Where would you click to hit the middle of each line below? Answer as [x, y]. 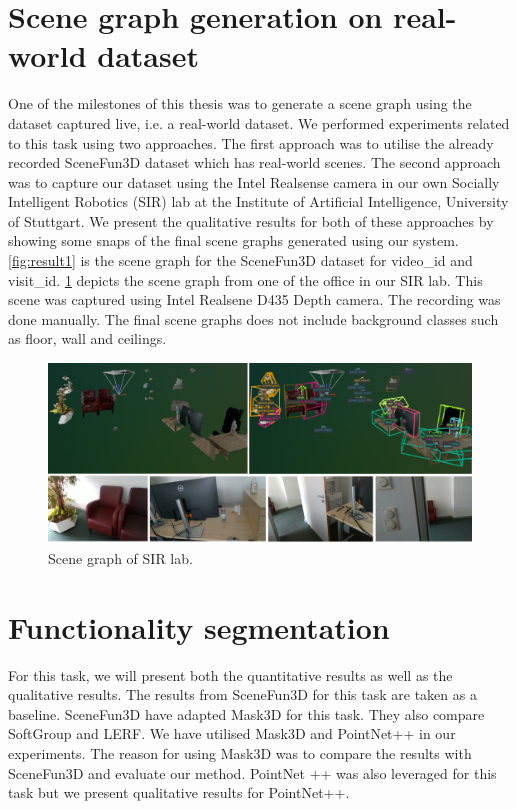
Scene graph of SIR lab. [120, 557]
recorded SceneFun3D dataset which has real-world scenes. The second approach [254, 162]
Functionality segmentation [199, 626]
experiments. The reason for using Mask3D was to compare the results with [240, 753]
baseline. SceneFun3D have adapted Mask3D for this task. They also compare [246, 713]
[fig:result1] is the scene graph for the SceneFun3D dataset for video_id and [240, 260]
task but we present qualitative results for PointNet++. [179, 792]
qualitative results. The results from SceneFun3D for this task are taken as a [242, 694]
